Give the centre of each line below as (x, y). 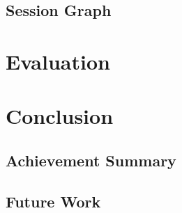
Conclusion (60, 116)
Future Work (53, 201)
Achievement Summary (91, 160)
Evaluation (58, 61)
